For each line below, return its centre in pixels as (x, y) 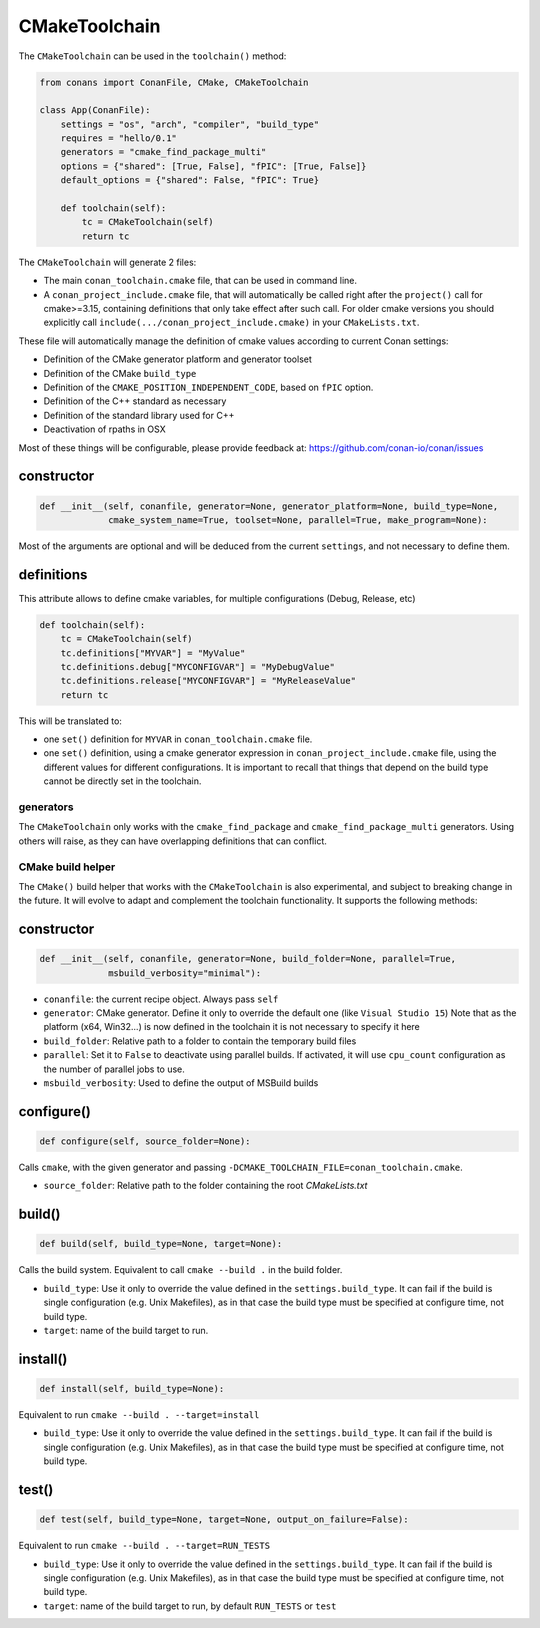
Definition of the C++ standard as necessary (135, 401)
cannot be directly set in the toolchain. (122, 781)
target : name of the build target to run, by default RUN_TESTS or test (190, 1606)
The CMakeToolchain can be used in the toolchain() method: (152, 56)
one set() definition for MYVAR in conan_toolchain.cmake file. (178, 739)
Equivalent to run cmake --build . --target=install (139, 1414)
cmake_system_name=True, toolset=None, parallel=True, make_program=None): (298, 519)
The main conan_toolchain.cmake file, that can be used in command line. (200, 281)
